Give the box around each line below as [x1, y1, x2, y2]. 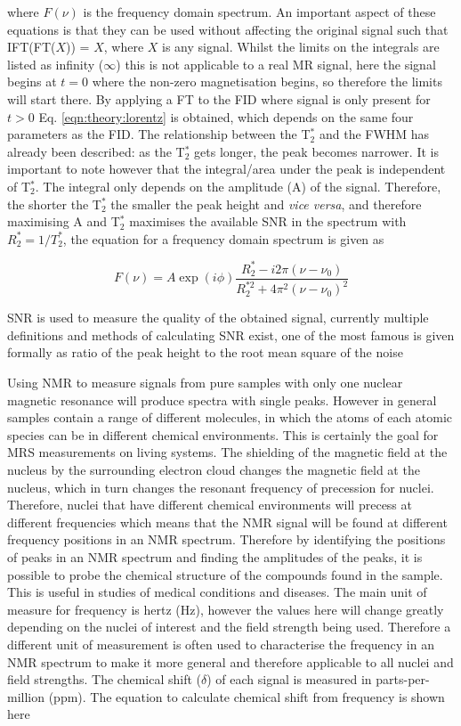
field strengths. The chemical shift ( [7, 670, 202, 689]
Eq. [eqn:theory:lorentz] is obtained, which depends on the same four [38, 107, 414, 126]
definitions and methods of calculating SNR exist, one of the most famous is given [7, 325, 455, 344]
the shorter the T [7, 194, 101, 213]
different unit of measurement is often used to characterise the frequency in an [7, 634, 434, 653]
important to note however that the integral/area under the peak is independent [7, 159, 446, 178]
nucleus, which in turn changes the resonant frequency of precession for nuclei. [7, 477, 434, 496]
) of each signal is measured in [206, 670, 372, 689]
